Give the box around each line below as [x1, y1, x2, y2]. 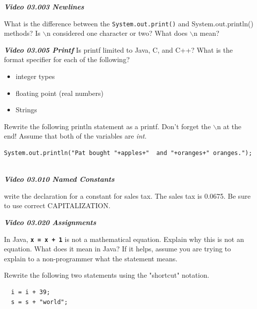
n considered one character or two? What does [47, 28, 188, 38]
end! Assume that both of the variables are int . [4, 131, 147, 141]
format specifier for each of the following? [4, 54, 130, 65]
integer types [15, 71, 55, 81]
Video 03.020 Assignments [4, 217, 97, 227]
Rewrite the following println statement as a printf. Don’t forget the [4, 121, 211, 131]
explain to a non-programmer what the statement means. [4, 253, 178, 263]
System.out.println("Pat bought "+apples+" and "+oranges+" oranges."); [4, 150, 253, 156]
